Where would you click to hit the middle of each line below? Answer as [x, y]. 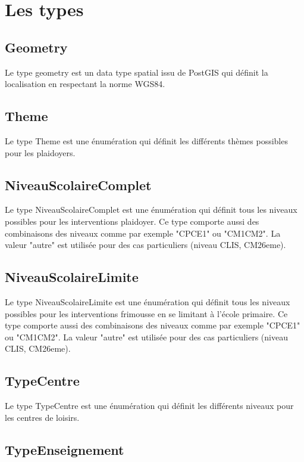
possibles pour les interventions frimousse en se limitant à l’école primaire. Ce [146, 313]
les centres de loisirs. [42, 417]
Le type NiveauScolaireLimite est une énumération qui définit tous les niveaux [148, 301]
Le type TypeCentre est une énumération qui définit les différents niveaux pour [149, 406]
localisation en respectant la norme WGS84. [85, 84]
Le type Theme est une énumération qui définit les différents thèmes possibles [146, 140]
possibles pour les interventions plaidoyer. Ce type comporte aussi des [132, 221]
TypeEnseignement [65, 449]
